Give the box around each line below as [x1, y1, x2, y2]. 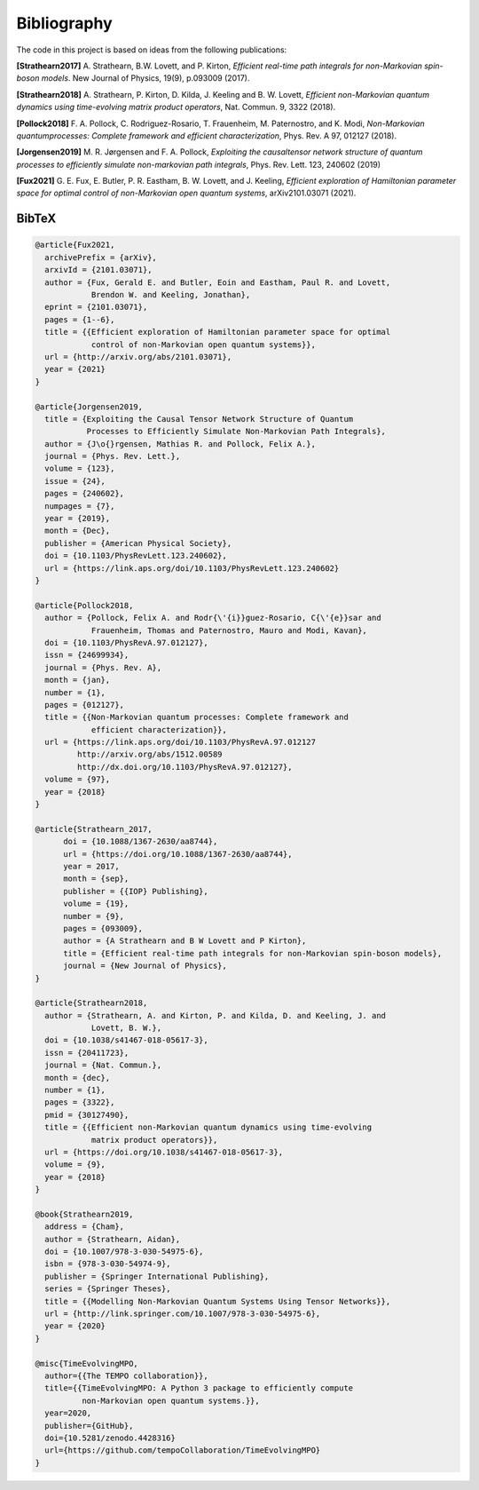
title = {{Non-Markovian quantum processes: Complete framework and [44, 712, 349, 723]
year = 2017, [63, 861, 120, 871]
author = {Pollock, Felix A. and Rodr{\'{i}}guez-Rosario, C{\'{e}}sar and [44, 613, 381, 623]
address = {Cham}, [44, 1222, 124, 1232]
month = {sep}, [63, 874, 130, 884]
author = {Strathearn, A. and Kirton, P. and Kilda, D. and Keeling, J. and [44, 1011, 386, 1020]
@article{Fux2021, [35, 240, 115, 250]
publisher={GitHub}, [44, 1421, 134, 1431]
